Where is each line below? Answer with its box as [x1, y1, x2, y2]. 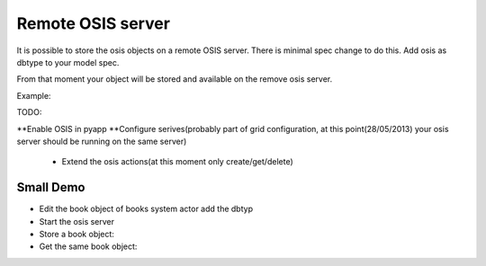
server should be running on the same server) [16, 136, 187, 146]
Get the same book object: [39, 241, 138, 252]
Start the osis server [39, 216, 115, 226]
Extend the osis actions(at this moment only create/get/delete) [61, 156, 293, 167]
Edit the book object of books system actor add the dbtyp [39, 203, 254, 215]
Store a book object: [39, 228, 114, 239]
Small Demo [16, 180, 85, 195]
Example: [16, 90, 51, 101]
